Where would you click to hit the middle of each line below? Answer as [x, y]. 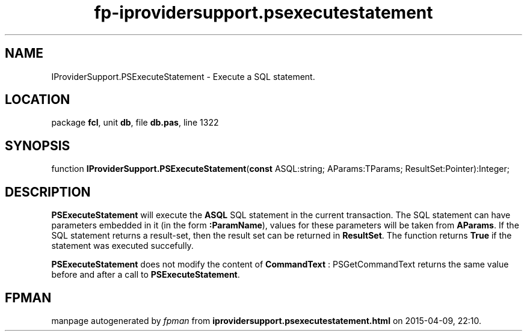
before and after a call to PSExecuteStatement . [146, 275]
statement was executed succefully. [122, 246]
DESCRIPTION [48, 192]
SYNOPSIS [38, 145]
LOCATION [38, 100]
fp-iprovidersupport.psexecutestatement [263, 13]
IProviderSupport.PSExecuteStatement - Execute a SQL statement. [183, 76]
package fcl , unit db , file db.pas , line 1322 [135, 123]
